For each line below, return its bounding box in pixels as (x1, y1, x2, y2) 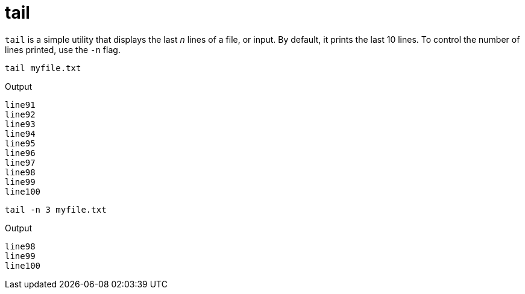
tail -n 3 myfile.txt (5, 204, 107, 214)
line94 (5, 128, 36, 139)
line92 (5, 109, 36, 119)
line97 (5, 157, 36, 167)
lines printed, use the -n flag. (5, 44, 121, 55)
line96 (5, 148, 36, 158)
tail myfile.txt (5, 63, 81, 73)
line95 (5, 138, 36, 148)
